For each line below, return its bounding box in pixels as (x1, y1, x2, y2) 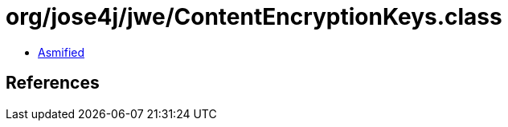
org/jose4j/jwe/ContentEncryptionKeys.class (6, 3, 502, 30)
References (6, 73, 100, 93)
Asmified (38, 45, 85, 59)
